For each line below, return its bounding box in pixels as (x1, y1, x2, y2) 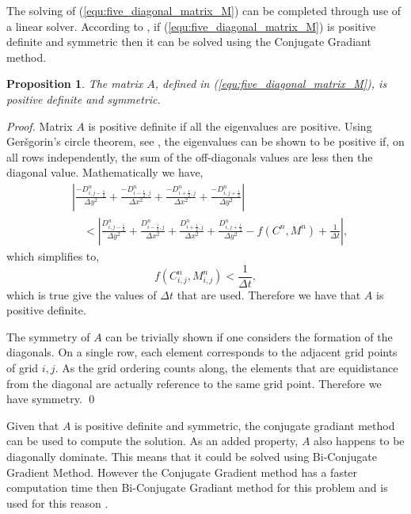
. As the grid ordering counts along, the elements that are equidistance (55, 360, 398, 376)
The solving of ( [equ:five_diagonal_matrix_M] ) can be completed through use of (6, 2, 401, 18)
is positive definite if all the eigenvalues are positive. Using (88, 117, 372, 134)
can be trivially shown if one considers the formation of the (105, 328, 393, 345)
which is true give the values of (6, 286, 157, 303)
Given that (6, 417, 59, 433)
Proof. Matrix (6, 117, 73, 134)
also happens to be (314, 432, 405, 449)
